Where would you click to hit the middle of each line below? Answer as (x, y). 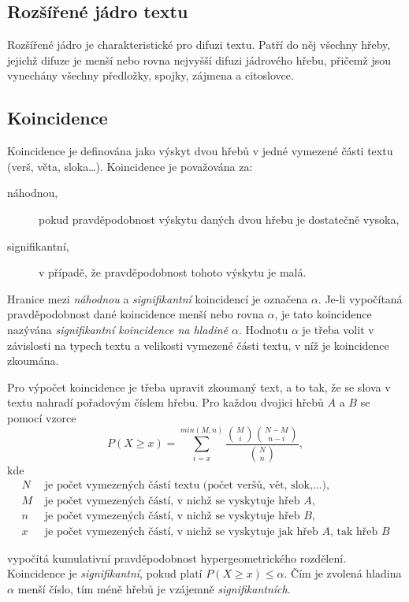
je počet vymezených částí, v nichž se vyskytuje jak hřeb (181, 531)
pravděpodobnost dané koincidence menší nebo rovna (136, 314)
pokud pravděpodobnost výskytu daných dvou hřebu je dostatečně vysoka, (219, 219)
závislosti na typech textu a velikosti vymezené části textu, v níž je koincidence (198, 345)
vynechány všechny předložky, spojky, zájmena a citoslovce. (151, 75)
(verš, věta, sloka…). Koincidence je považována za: (130, 166)
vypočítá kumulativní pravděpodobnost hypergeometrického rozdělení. (177, 557)
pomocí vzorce (42, 417)
